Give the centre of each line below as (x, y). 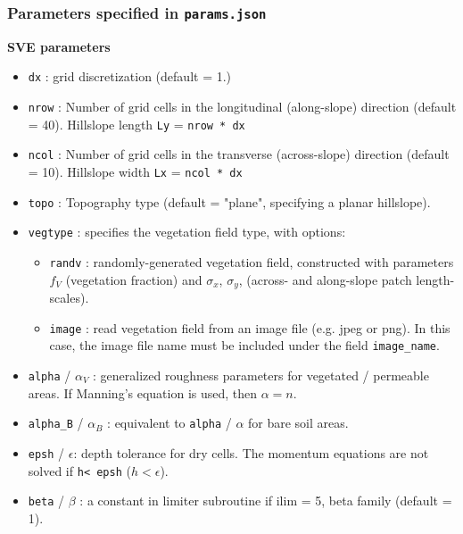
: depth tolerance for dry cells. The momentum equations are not (251, 452)
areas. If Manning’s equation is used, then (143, 392)
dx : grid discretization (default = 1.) (130, 76)
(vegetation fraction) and (134, 279)
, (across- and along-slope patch (325, 279)
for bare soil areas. (298, 423)
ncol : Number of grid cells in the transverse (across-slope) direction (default (239, 154)
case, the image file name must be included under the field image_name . (244, 345)
